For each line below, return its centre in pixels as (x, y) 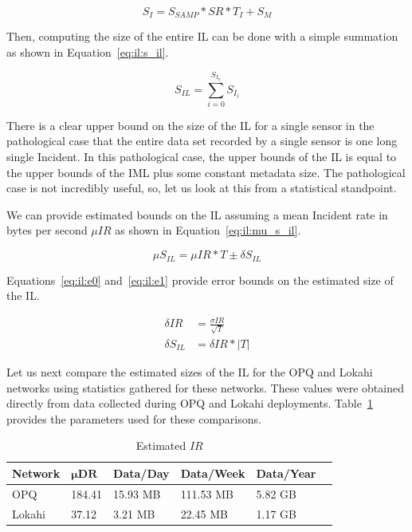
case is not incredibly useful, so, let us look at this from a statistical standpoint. (202, 188)
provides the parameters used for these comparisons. (134, 418)
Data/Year (286, 473)
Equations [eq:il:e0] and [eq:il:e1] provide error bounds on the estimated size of (200, 280)
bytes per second (47, 230)
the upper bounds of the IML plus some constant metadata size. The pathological (206, 172)
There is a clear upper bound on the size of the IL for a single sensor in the (190, 125)
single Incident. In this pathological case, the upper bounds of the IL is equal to (202, 157)
